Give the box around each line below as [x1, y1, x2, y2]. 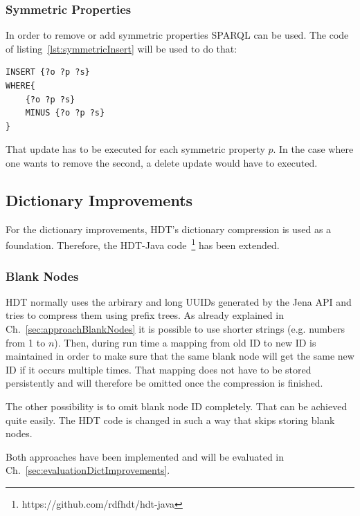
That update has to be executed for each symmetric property [6, 142, 265, 156]
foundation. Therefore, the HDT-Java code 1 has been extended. [6, 236, 280, 252]
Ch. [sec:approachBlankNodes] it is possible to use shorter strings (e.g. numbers [6, 322, 345, 336]
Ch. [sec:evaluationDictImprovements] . [6, 463, 170, 477]
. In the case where [273, 142, 354, 156]
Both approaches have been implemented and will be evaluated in [6, 449, 285, 463]
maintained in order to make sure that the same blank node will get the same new [6, 349, 354, 363]
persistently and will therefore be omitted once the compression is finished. [6, 376, 323, 390]
